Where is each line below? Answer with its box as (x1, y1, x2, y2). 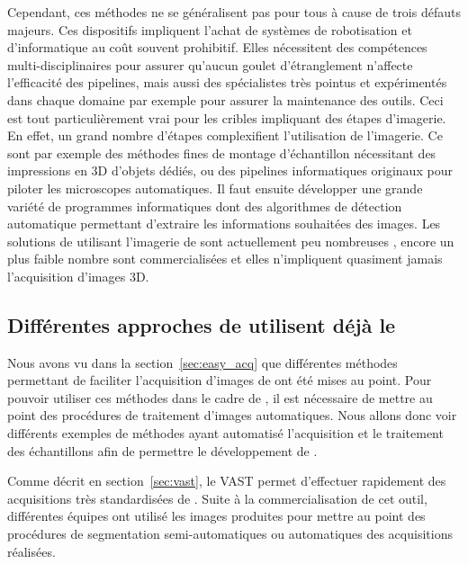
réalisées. (7, 542, 56, 560)
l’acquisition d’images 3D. (7, 266, 149, 285)
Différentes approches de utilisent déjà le (7, 310, 396, 338)
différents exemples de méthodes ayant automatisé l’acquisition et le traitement (7, 424, 444, 443)
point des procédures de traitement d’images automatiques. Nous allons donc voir (7, 406, 457, 425)
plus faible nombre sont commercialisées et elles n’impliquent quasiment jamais (7, 249, 443, 268)
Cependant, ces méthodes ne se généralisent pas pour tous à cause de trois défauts (7, 3, 461, 21)
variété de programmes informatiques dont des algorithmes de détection (7, 196, 402, 215)
